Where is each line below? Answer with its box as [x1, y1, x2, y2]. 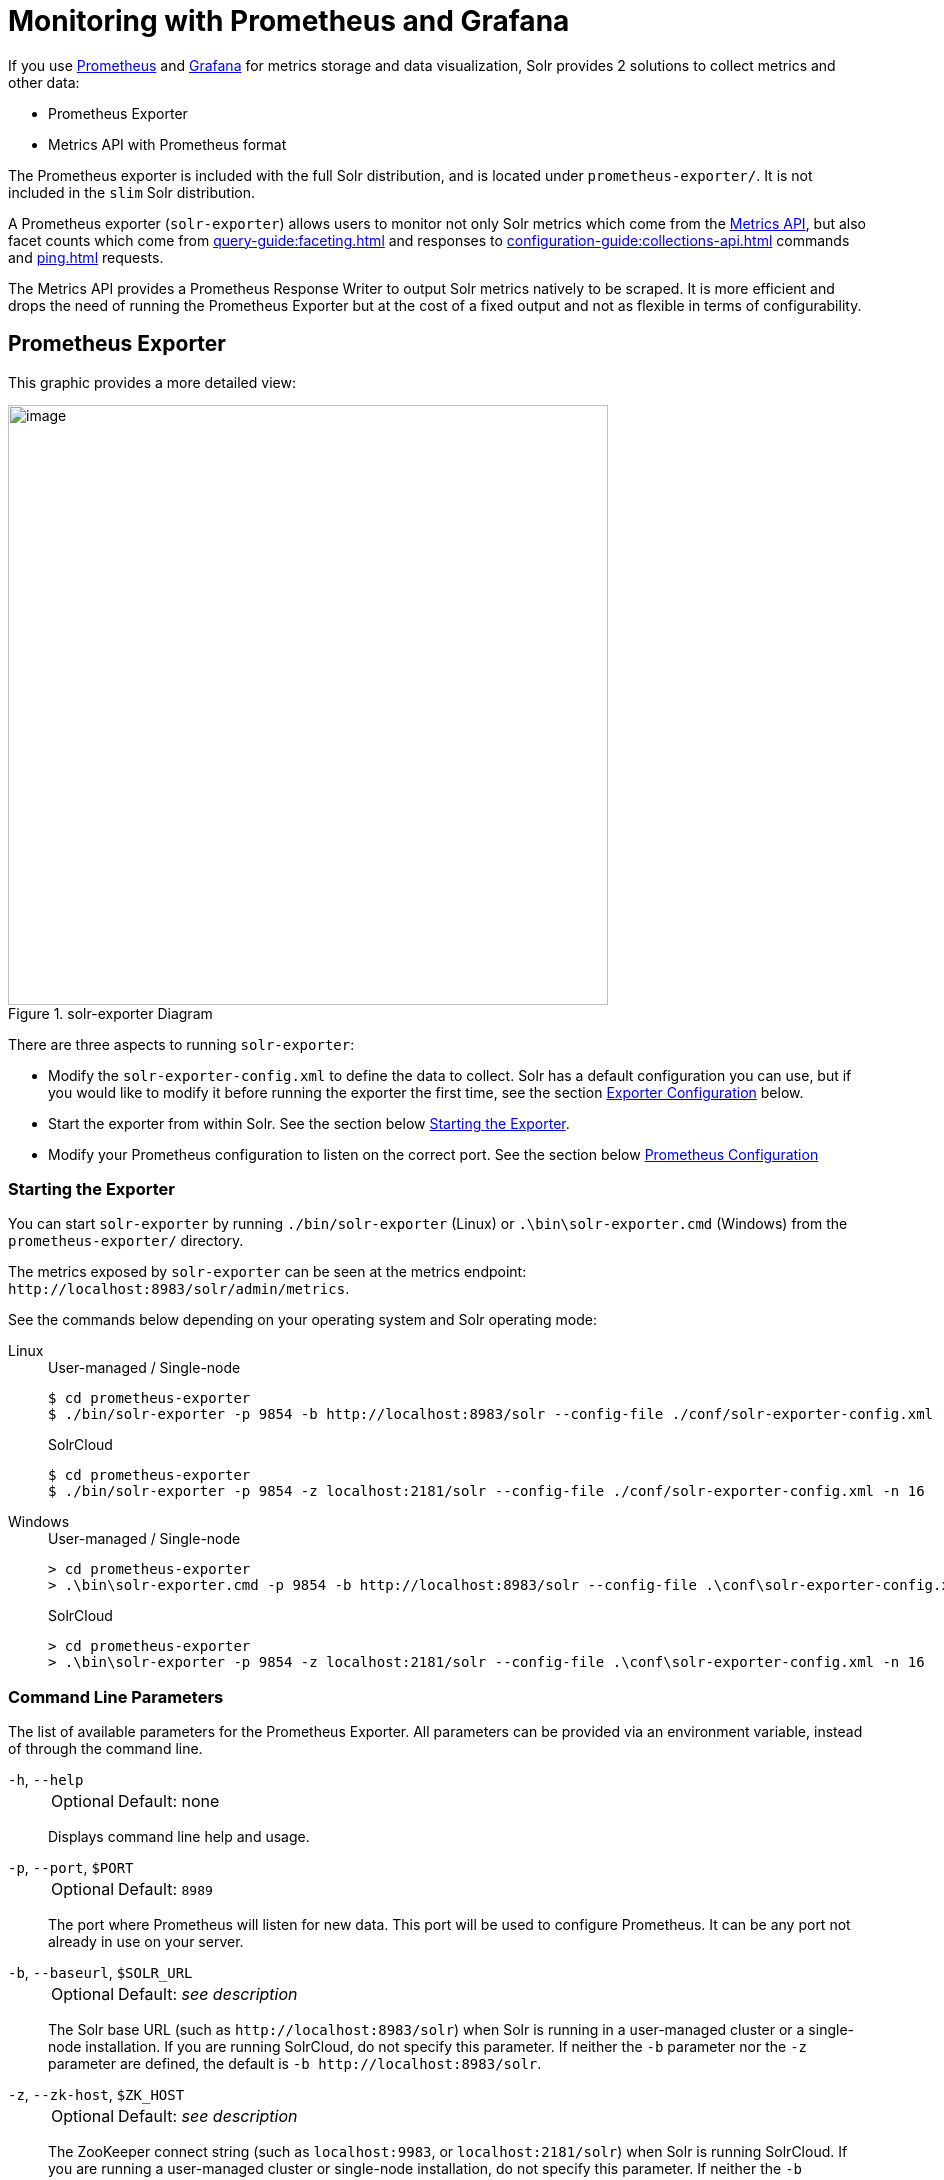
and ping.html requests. [8, 248, 164, 266]
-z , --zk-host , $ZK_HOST [8, 2086, 185, 2104]
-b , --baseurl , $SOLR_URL [8, 1964, 193, 1982]
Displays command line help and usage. [48, 1828, 310, 1846]
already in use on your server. [48, 1933, 244, 1951]
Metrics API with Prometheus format [48, 135, 287, 153]
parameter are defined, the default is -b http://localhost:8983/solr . [48, 2055, 542, 2073]
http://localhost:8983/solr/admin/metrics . [8, 1280, 350, 1298]
